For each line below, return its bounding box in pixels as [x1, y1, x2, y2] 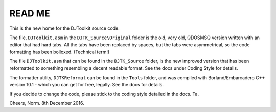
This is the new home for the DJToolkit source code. [9, 25, 120, 31]
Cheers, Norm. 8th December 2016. [9, 100, 84, 106]
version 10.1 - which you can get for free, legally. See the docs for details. [9, 82, 164, 88]
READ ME [9, 8, 51, 19]
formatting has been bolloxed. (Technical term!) [9, 49, 110, 55]
